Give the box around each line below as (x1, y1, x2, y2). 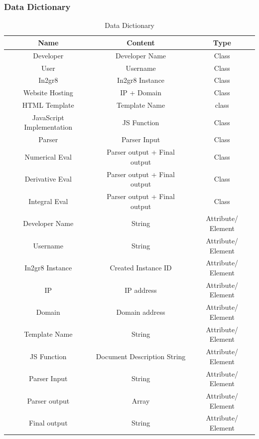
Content (127, 37, 155, 47)
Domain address (116, 307, 165, 317)
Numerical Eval (24, 151, 72, 162)
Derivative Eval (24, 174, 72, 184)
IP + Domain (120, 87, 162, 98)
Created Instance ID (110, 262, 172, 273)
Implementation (24, 122, 73, 132)
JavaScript (32, 112, 64, 122)
